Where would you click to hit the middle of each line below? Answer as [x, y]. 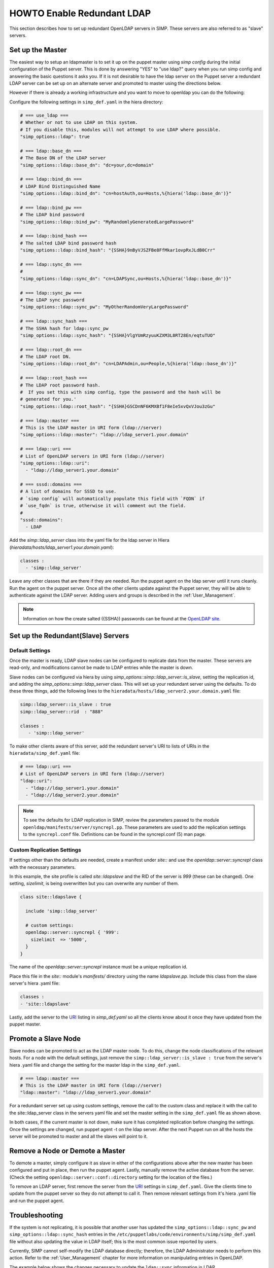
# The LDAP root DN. [45, 357]
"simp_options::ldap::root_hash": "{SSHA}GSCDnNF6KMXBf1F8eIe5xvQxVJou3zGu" [118, 406]
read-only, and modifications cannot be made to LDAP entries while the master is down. [101, 667]
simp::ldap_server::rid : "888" [62, 712]
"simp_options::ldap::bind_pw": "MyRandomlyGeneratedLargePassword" [107, 222]
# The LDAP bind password [52, 215]
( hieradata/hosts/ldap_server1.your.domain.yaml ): [62, 547]
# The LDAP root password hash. [60, 385]
